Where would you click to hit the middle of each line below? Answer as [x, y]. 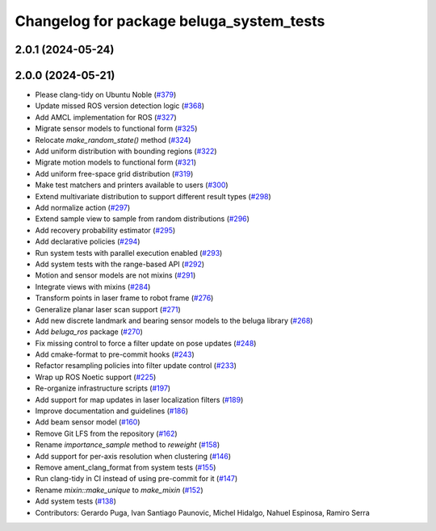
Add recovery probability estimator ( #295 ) [105, 230]
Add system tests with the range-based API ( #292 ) [120, 264]
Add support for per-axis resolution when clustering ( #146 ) [133, 456]
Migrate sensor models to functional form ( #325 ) [116, 128]
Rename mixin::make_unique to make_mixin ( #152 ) [119, 490]
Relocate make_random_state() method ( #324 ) [113, 140]
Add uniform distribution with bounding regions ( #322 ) [126, 151]
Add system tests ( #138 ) [76, 501]
